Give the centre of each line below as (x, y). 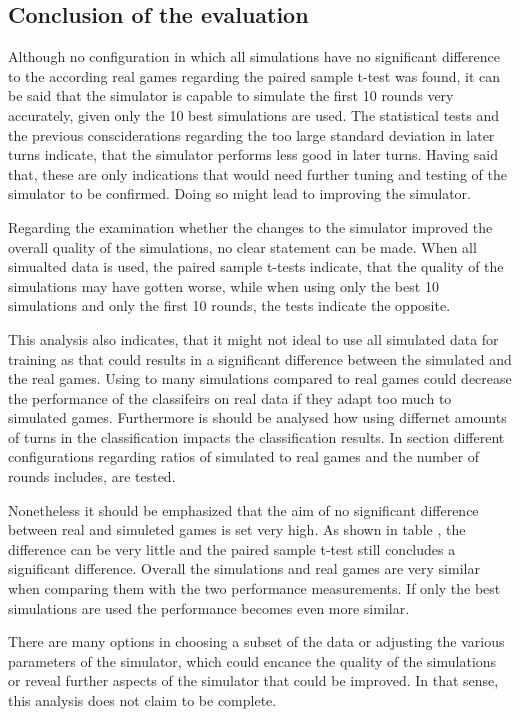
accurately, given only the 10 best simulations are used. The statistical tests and (254, 114)
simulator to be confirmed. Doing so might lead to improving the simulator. (239, 193)
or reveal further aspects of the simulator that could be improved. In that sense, (253, 680)
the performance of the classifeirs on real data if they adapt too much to (230, 397)
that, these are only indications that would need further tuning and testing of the (257, 173)
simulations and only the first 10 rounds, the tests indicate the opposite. (229, 305)
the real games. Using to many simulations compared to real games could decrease (260, 378)
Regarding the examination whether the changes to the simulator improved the (250, 226)
